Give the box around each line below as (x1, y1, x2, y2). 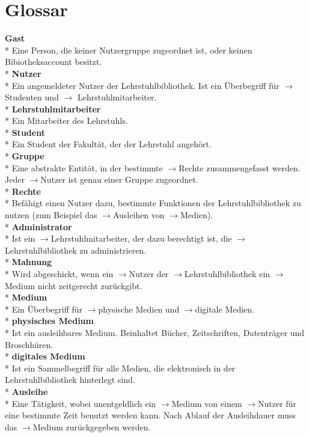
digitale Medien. (195, 302, 254, 315)
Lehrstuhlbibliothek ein (184, 267, 271, 280)
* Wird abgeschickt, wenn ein (5, 267, 114, 280)
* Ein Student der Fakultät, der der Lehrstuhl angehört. (5, 138, 212, 150)
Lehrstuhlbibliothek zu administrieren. (5, 243, 147, 256)
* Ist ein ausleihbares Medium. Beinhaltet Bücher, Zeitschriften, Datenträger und (5, 326, 305, 338)
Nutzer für (257, 397, 296, 409)
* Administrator (5, 220, 72, 233)
